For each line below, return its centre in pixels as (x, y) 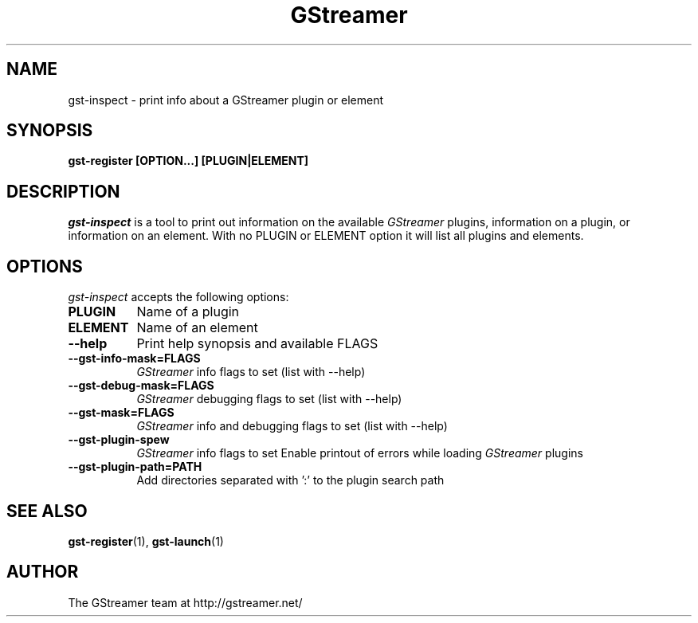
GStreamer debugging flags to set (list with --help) (269, 399)
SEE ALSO (47, 511)
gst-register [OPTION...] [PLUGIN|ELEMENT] (188, 161)
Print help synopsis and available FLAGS (257, 344)
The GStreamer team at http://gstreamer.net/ (185, 602)
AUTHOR (43, 572)
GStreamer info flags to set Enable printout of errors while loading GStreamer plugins (360, 453)
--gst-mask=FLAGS (121, 413)
